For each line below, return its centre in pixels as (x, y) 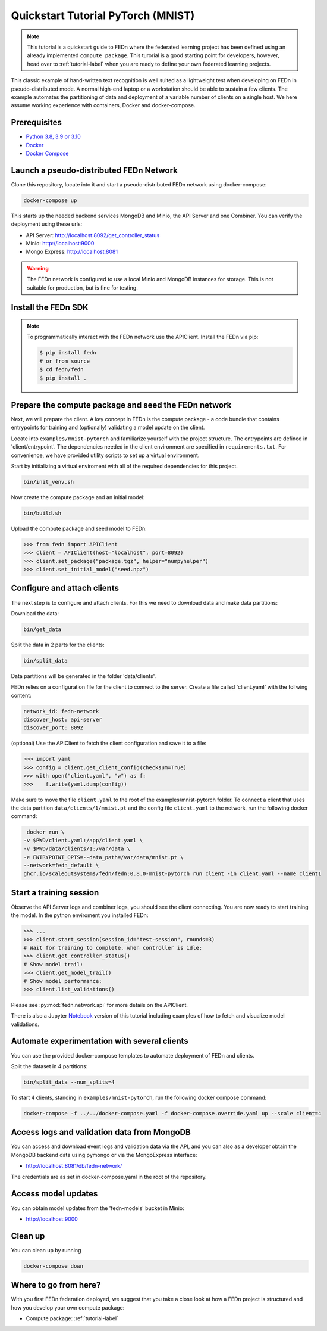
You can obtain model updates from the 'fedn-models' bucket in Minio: (98, 1208)
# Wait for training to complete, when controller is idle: (113, 948)
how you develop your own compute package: (68, 1307)
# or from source (65, 361)
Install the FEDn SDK (50, 308)
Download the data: (35, 613)
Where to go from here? (56, 1285)
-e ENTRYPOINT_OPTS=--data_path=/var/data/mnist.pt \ (103, 857)
